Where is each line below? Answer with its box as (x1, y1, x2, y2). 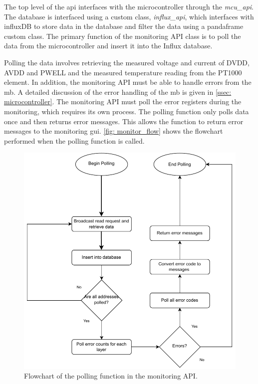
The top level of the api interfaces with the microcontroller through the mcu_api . (4, 1, 254, 11)
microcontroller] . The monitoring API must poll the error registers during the (4, 96, 242, 107)
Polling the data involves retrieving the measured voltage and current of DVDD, (4, 57, 250, 67)
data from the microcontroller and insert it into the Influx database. (4, 40, 213, 51)
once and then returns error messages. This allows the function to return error (4, 116, 244, 126)
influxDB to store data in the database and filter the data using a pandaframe (4, 21, 244, 31)
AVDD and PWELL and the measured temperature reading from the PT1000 (4, 67, 242, 77)
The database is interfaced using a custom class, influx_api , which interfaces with (4, 11, 254, 21)
